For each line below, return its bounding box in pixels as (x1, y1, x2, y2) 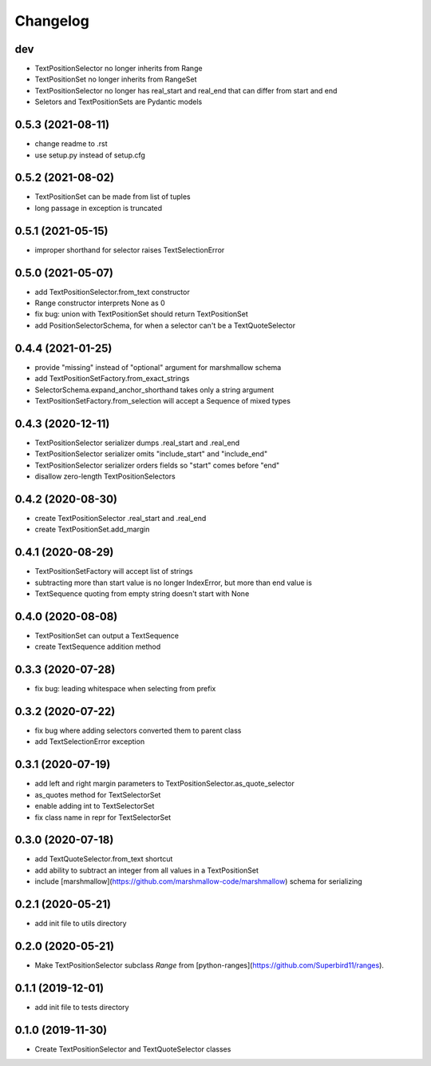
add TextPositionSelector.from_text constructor (34, 287, 191, 296)
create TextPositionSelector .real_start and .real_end (34, 513, 207, 523)
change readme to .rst (34, 139, 108, 149)
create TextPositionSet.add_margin (34, 524, 150, 535)
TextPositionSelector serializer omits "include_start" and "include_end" (34, 449, 267, 459)
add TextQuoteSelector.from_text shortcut (34, 854, 173, 864)
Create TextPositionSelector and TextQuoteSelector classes (34, 1044, 231, 1054)
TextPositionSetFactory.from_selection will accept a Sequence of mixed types (34, 396, 291, 405)
